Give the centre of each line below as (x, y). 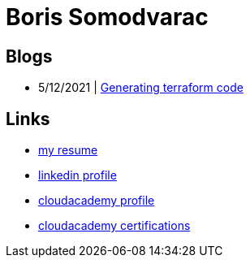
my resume (68, 150)
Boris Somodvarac (107, 17)
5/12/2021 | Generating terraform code (141, 88)
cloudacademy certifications (114, 226)
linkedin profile (78, 175)
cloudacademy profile (97, 201)
